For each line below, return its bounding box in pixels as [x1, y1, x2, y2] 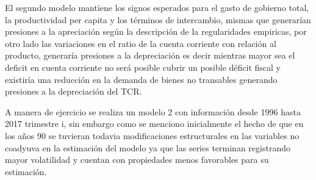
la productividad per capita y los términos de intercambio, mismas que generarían [5, 13, 311, 26]
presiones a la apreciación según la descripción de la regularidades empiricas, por [5, 25, 307, 38]
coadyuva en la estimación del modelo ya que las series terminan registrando [5, 141, 290, 154]
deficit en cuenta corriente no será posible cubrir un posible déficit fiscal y [5, 60, 281, 73]
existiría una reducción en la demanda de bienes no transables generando [5, 73, 278, 85]
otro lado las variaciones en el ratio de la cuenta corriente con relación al [5, 37, 276, 49]
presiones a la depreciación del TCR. [5, 85, 142, 98]
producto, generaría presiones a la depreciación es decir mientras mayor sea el [5, 49, 295, 62]
